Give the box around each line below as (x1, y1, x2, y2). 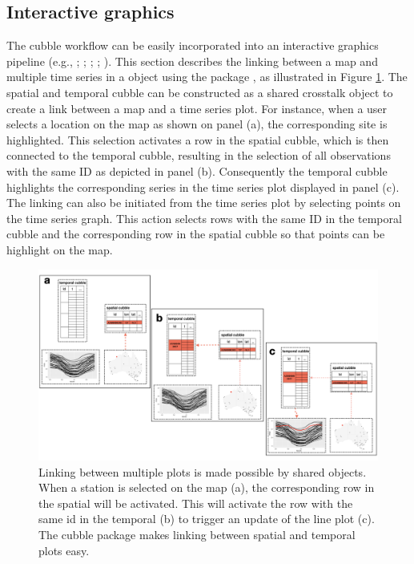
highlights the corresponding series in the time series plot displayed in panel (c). (6, 178, 400, 195)
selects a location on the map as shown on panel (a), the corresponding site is (6, 116, 388, 132)
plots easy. (38, 542, 90, 558)
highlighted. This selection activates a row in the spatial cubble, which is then (6, 131, 389, 148)
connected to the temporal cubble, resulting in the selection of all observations (6, 147, 391, 164)
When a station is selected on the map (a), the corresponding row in (38, 479, 375, 496)
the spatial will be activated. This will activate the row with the (38, 494, 353, 511)
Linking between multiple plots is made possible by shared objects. (38, 463, 367, 480)
